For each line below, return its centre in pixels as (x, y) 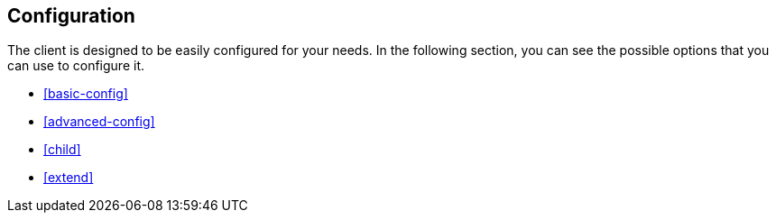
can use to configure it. (76, 66)
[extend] (69, 178)
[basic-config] (86, 94)
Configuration (71, 16)
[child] (62, 150)
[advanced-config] (99, 122)
